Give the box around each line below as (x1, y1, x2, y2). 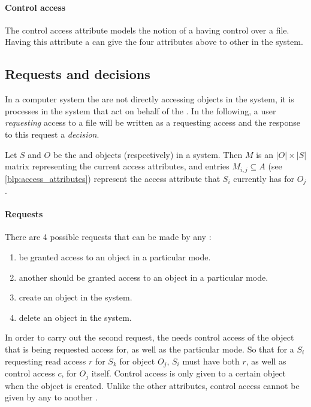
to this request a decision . (5, 127, 99, 140)
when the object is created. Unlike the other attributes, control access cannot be (5, 379, 300, 391)
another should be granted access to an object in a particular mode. (19, 271, 268, 283)
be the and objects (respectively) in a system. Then (53, 148, 243, 160)
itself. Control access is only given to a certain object (91, 367, 286, 379)
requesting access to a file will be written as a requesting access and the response (5, 116, 301, 129)
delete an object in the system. (19, 311, 132, 323)
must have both (182, 354, 240, 367)
